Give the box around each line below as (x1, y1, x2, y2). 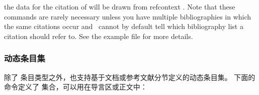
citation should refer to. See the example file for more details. (4, 30, 193, 41)
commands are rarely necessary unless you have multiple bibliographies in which (4, 11, 251, 21)
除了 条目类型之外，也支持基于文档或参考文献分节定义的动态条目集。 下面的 (4, 71, 255, 82)
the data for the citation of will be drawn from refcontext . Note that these (4, 1, 235, 11)
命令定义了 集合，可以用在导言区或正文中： (4, 81, 147, 92)
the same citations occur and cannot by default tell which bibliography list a (4, 21, 243, 31)
